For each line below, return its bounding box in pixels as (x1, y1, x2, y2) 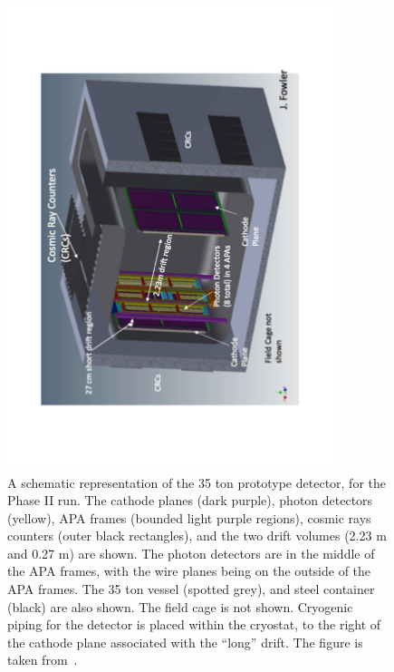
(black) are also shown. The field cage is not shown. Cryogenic (7, 597, 353, 616)
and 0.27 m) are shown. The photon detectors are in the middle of (7, 543, 375, 562)
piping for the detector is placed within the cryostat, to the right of (7, 615, 381, 634)
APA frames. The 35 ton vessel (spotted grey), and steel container (7, 579, 375, 599)
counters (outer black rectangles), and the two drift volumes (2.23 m (7, 526, 387, 545)
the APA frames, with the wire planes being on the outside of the (7, 561, 371, 580)
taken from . (7, 650, 78, 669)
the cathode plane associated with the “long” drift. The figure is (7, 632, 363, 651)
